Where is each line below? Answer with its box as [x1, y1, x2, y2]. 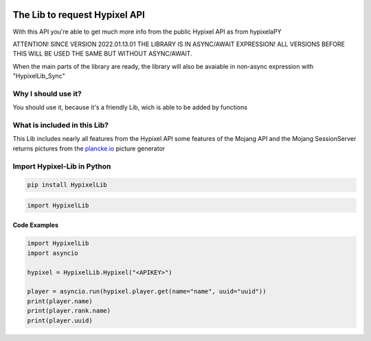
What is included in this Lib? [12, 120, 109, 130]
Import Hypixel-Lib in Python [12, 162, 111, 171]
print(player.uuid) [27, 316, 93, 324]
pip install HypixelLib [27, 181, 108, 189]
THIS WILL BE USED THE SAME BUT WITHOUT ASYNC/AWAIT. [12, 49, 192, 58]
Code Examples [12, 221, 58, 230]
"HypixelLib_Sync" [12, 72, 65, 80]
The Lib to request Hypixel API [12, 9, 146, 21]
